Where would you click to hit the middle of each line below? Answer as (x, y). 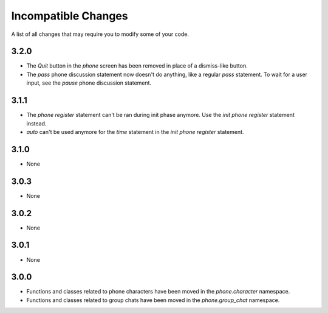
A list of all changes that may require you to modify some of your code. (100, 34)
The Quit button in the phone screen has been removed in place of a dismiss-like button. (137, 66)
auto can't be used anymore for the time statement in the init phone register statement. (135, 132)
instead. (36, 123)
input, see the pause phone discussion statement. (89, 83)
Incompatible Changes (70, 16)
